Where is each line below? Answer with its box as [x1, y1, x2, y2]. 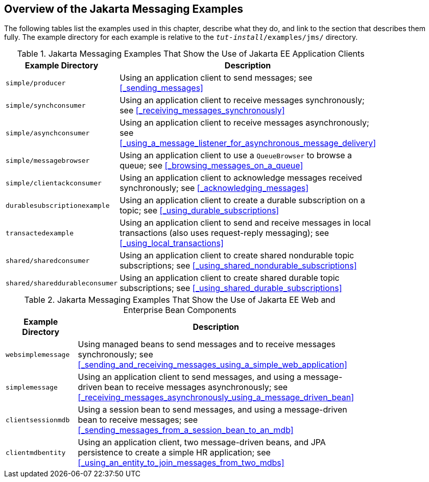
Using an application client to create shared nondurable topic [120, 250, 354, 261]
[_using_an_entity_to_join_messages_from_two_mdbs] [78, 457, 284, 468]
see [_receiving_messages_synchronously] [120, 105, 285, 116]
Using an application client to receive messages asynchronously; [120, 117, 369, 128]
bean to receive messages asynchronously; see [104, 382, 288, 393]
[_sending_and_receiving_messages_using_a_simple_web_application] [78, 359, 347, 370]
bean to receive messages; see [78, 415, 198, 425]
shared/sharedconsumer [6, 256, 90, 264]
